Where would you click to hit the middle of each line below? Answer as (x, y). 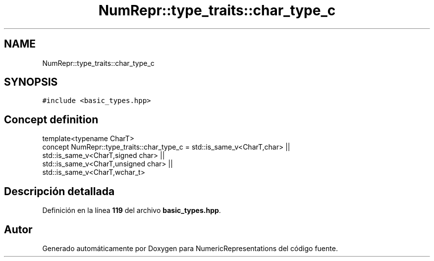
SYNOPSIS (31, 82)
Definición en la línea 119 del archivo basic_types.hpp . (132, 210)
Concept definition (51, 119)
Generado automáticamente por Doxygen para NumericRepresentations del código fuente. (190, 248)
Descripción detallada (59, 191)
